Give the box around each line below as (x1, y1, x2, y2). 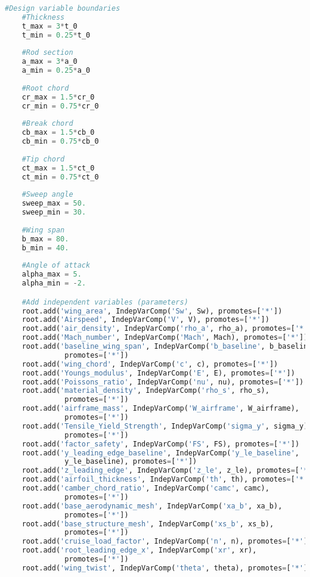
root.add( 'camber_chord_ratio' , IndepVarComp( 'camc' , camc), (21, 484, 269, 493)
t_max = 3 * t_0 (21, 21, 77, 30)
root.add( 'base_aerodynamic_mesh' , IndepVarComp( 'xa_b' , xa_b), (21, 501, 283, 510)
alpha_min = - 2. (21, 279, 86, 288)
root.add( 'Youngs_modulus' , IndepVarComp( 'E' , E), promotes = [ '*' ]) (21, 368, 295, 377)
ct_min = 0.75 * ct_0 (21, 172, 99, 181)
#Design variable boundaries (5, 4, 120, 13)
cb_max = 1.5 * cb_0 (21, 128, 95, 137)
